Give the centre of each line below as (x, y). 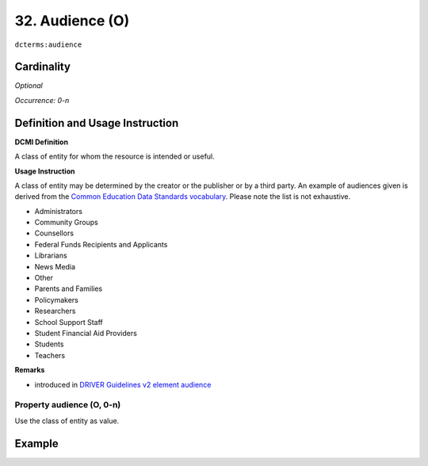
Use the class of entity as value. (67, 421)
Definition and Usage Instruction (97, 123)
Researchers (55, 311)
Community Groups (66, 223)
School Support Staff (69, 322)
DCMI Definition (42, 142)
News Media (55, 266)
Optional (29, 86)
